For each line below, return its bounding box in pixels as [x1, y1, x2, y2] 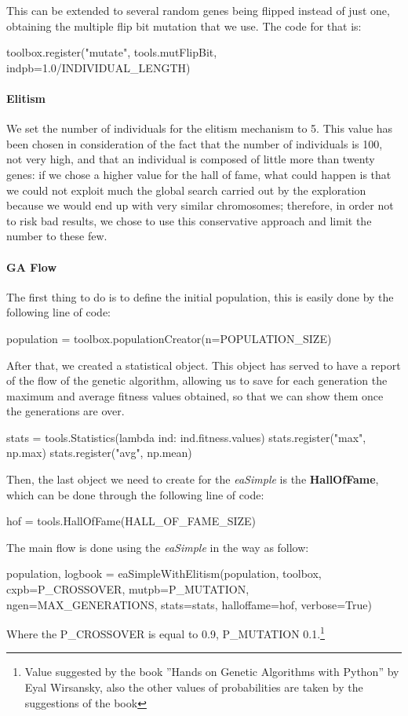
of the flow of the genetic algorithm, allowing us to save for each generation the [6, 372, 388, 389]
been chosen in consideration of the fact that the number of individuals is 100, [6, 135, 383, 152]
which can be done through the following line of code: [6, 486, 264, 502]
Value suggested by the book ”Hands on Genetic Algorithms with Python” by [24, 663, 399, 680]
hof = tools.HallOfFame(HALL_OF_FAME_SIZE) [6, 513, 257, 529]
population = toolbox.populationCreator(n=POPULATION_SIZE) [6, 330, 332, 346]
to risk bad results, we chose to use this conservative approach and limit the [6, 212, 372, 228]
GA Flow [6, 258, 57, 275]
